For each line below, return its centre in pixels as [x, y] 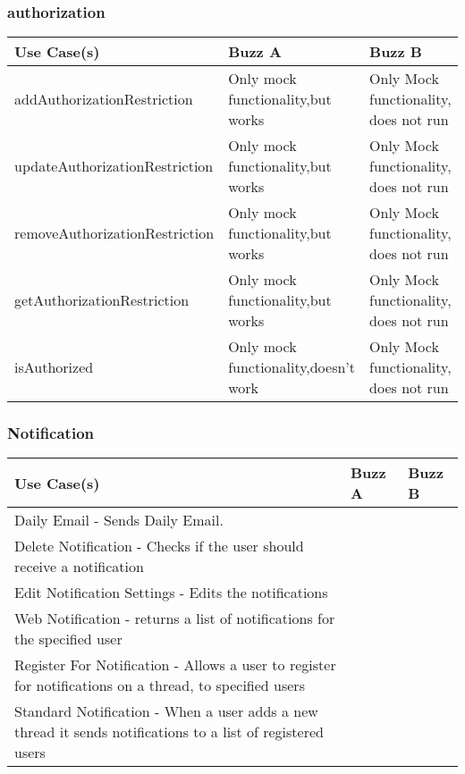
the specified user [68, 639]
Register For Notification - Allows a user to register [175, 665]
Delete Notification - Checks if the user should [159, 546]
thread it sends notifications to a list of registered [169, 732]
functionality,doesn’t [292, 367]
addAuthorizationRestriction [104, 99]
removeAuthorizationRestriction [114, 233]
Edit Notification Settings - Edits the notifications [171, 593]
